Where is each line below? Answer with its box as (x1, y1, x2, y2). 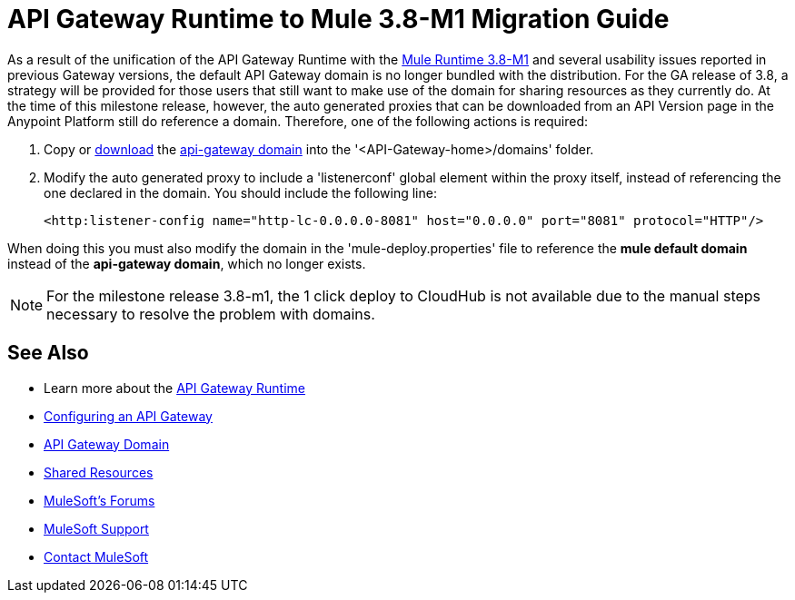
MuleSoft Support (44, 520, 149, 536)
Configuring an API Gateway (44, 408, 213, 424)
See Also (7, 341, 89, 365)
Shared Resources (44, 464, 154, 480)
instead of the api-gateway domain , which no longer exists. (7, 255, 366, 271)
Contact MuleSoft (44, 548, 149, 565)
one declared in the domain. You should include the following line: (44, 184, 437, 201)
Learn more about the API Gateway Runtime (44, 379, 305, 396)
